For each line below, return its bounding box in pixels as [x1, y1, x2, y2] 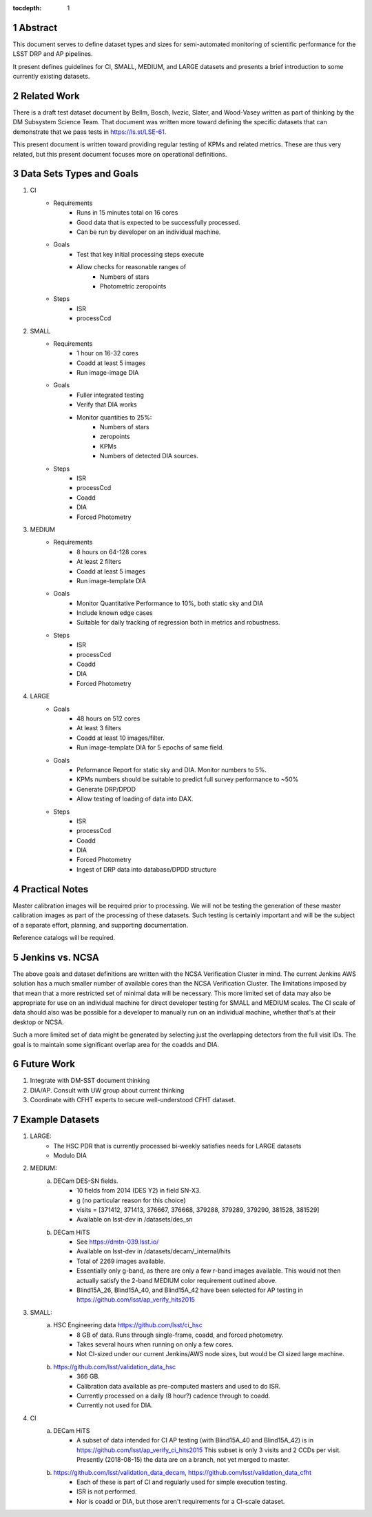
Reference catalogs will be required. [12, 933, 116, 941]
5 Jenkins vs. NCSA [12, 951, 99, 963]
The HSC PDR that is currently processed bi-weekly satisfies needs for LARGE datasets [53, 1142, 302, 1150]
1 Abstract [12, 21, 58, 34]
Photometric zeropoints [100, 282, 167, 290]
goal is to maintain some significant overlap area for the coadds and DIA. [12, 1040, 220, 1048]
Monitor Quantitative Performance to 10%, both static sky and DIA [76, 599, 264, 607]
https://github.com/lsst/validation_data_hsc [53, 1362, 176, 1371]
